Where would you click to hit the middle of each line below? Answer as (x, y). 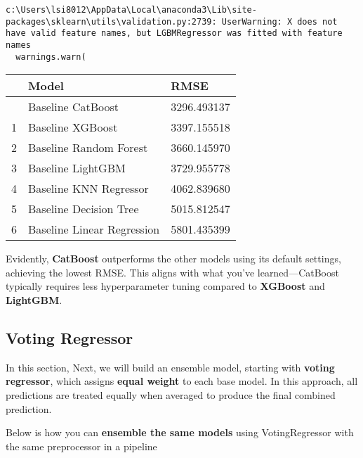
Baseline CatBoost (74, 107)
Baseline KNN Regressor (88, 189)
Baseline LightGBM (77, 168)
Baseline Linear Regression (94, 229)
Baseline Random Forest (88, 148)
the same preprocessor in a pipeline (81, 446)
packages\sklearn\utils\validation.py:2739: (111, 21)
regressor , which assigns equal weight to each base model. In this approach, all (182, 381)
